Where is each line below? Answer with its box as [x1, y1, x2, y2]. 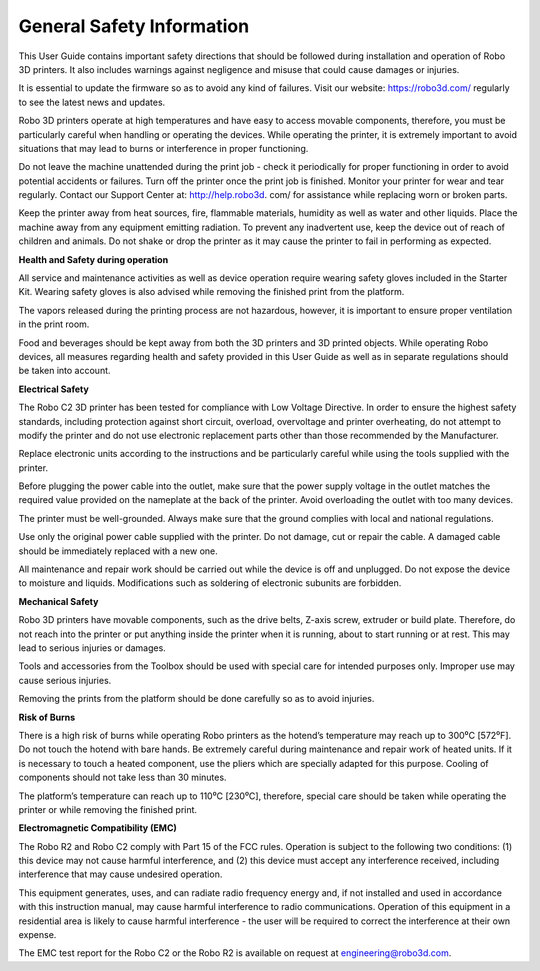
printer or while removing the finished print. [18, 803, 198, 815]
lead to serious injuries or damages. [18, 642, 167, 654]
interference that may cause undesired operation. [18, 868, 223, 880]
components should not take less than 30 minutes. [18, 771, 227, 784]
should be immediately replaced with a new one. [18, 545, 219, 557]
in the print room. [18, 318, 90, 330]
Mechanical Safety [18, 595, 99, 607]
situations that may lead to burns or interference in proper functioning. [18, 142, 309, 154]
